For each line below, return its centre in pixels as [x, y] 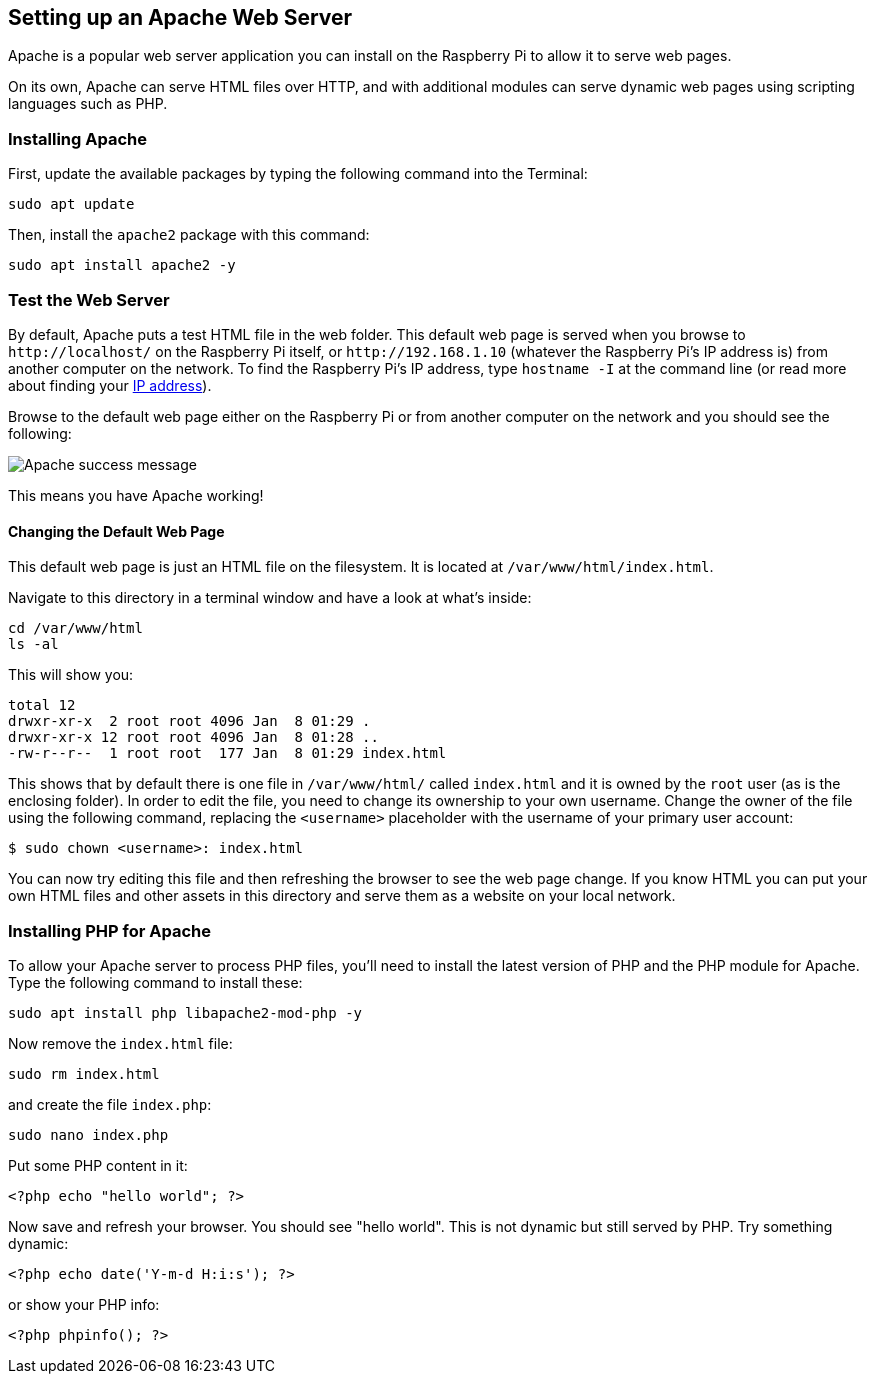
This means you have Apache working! [136, 495]
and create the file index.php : [110, 1104]
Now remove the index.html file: [120, 1043]
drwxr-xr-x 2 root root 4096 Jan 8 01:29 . [189, 721]
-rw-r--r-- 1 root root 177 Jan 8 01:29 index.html [227, 753]
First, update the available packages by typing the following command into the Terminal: [298, 174]
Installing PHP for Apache [109, 930]
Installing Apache [77, 138]
